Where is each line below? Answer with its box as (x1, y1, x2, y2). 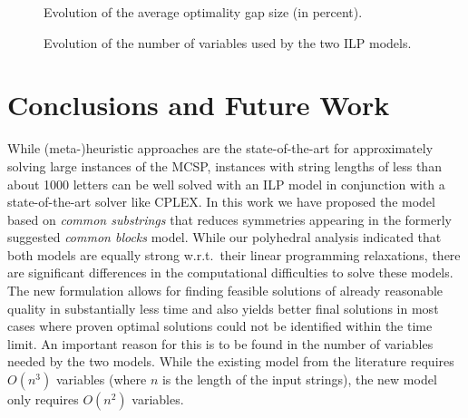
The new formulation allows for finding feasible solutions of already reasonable (7, 281, 444, 300)
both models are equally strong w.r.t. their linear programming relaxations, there (7, 245, 461, 264)
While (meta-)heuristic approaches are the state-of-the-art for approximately (7, 139, 434, 158)
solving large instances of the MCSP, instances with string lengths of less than (7, 156, 442, 175)
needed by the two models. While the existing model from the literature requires (7, 352, 454, 371)
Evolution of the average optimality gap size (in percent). (44, 3, 363, 21)
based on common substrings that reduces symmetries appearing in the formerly (7, 209, 452, 228)
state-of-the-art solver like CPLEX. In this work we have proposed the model (7, 192, 435, 211)
